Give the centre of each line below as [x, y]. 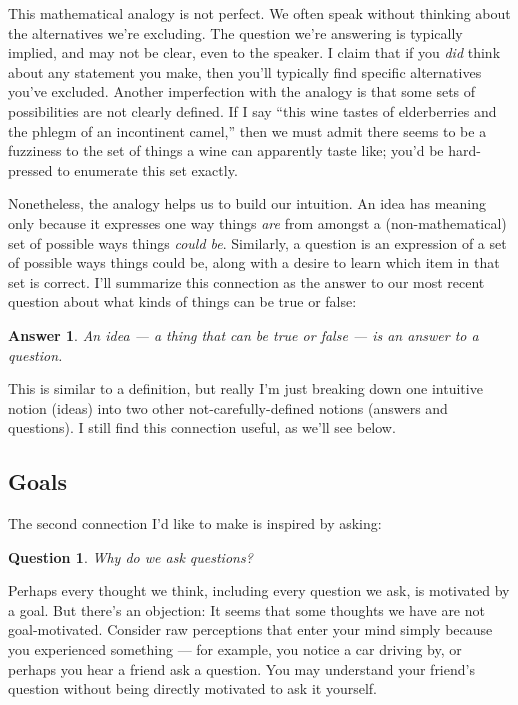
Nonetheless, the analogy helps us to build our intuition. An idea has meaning [247, 203]
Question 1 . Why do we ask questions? [130, 556]
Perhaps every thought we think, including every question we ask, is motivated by [259, 590]
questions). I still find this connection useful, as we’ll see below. [202, 427]
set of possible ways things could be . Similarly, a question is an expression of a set [257, 242]
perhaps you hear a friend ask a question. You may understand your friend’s [241, 668]
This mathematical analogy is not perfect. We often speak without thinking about [259, 13]
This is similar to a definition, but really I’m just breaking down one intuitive [245, 388]
